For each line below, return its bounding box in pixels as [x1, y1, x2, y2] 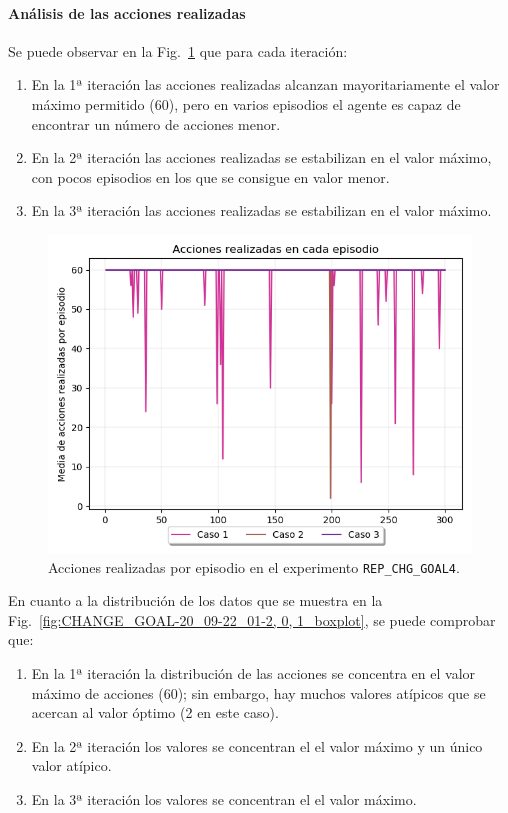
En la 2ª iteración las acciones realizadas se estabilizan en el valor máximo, [31, 147, 492, 168]
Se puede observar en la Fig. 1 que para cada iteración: [8, 40, 348, 61]
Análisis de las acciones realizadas [8, 2, 246, 23]
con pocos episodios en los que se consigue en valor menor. [31, 166, 390, 187]
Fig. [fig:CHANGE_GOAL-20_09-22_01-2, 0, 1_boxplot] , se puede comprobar [8, 609, 496, 630]
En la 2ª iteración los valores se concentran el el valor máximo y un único [31, 735, 483, 756]
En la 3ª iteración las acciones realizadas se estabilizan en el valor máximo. [31, 200, 492, 221]
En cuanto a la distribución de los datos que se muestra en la [8, 590, 383, 611]
